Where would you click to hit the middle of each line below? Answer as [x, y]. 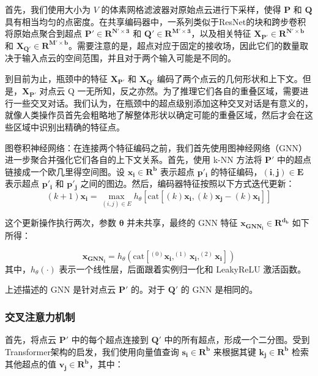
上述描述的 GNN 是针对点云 [61, 289]
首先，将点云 [31, 340]
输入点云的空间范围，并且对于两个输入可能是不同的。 [129, 58]
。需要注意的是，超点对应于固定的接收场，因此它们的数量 [184, 45]
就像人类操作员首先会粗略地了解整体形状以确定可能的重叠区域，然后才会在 [155, 115]
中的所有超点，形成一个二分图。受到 [237, 340]
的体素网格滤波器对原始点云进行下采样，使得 [191, 9]
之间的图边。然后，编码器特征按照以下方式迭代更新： [187, 183]
